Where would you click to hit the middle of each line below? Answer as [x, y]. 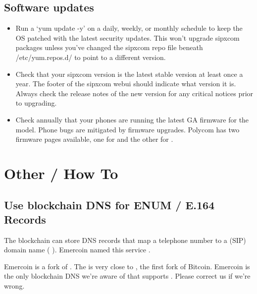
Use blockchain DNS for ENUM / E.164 [109, 205]
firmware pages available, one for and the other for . [94, 139]
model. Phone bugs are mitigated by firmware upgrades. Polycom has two [128, 129]
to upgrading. [36, 103]
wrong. [14, 286]
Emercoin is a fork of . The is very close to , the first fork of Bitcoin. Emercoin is [127, 266]
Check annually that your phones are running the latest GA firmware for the [132, 119]
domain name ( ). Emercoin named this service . [77, 250]
